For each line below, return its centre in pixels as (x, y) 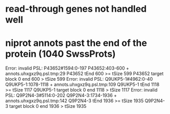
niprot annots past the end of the (76, 43)
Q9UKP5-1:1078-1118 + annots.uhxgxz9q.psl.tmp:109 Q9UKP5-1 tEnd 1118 (82, 84)
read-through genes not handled (76, 9)
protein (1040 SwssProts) (60, 54)
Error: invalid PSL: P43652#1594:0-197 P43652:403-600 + (67, 68)
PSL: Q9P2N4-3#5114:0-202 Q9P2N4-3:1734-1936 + (61, 96)
